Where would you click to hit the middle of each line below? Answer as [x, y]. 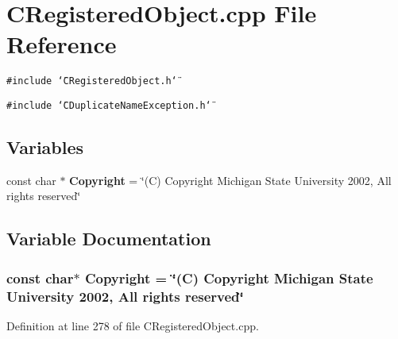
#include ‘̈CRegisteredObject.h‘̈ [92, 81]
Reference [62, 44]
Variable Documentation [109, 239]
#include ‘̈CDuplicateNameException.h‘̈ [109, 105]
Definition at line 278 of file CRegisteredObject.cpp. [133, 325]
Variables [45, 147]
